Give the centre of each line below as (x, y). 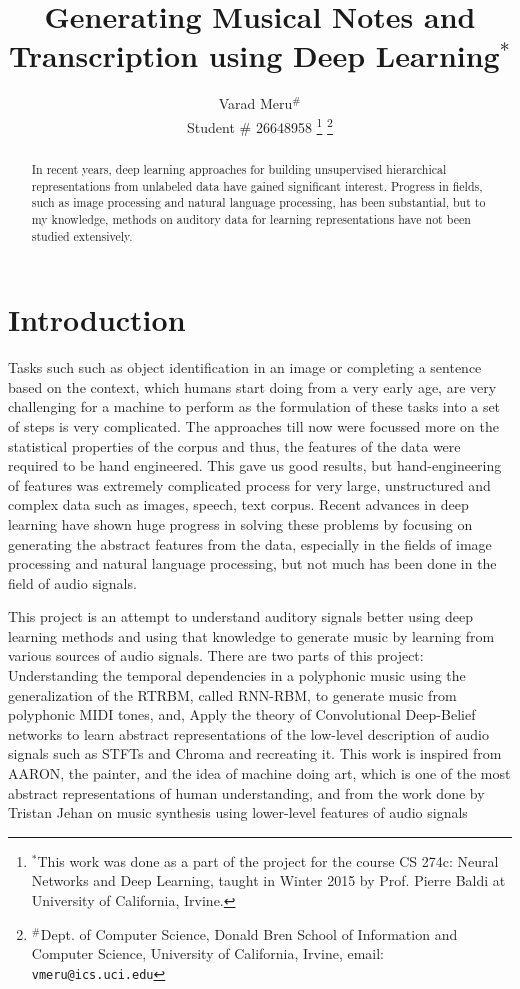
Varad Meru (255, 103)
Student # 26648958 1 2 (260, 125)
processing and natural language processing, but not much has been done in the (252, 563)
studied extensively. (82, 235)
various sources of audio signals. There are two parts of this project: (216, 655)
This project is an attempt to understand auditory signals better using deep (240, 616)
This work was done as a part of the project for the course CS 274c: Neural (268, 860)
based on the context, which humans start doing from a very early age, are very (252, 386)
